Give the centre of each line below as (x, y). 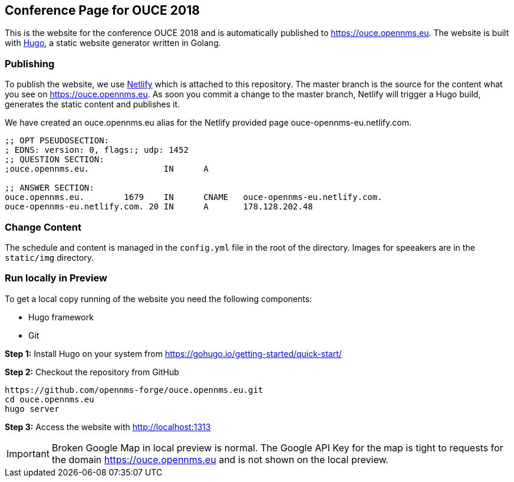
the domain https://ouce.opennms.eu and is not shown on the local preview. (220, 459)
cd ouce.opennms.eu (50, 399)
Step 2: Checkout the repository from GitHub (92, 372)
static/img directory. (50, 257)
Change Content (43, 227)
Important (28, 453)
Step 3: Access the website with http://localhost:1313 (108, 427)
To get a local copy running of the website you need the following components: (159, 299)
